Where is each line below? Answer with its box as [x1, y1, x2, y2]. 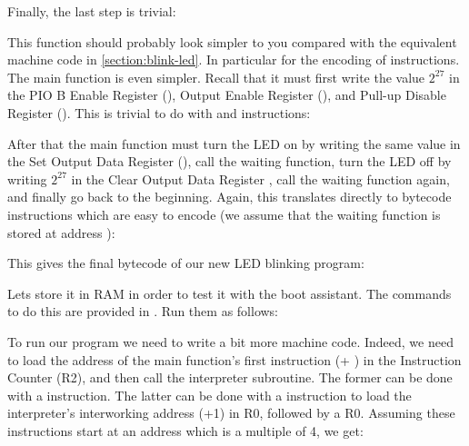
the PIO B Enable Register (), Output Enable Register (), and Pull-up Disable [7, 85, 446, 104]
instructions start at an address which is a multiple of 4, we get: [7, 421, 364, 440]
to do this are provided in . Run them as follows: [7, 302, 279, 321]
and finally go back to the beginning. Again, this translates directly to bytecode [7, 187, 452, 206]
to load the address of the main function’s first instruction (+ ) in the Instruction [7, 350, 462, 369]
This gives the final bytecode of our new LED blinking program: [7, 253, 364, 273]
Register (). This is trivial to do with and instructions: [7, 103, 311, 122]
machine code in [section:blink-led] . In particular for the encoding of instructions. [7, 50, 460, 69]
